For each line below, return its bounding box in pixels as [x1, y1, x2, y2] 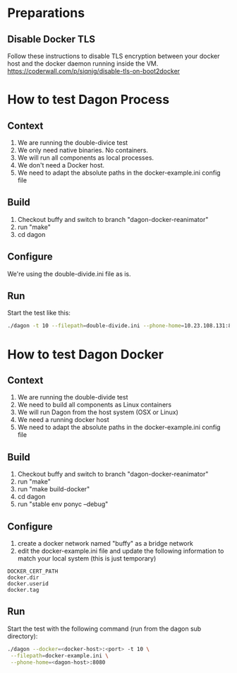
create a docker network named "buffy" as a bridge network [17, 539, 194, 547]
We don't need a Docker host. [17, 161, 104, 169]
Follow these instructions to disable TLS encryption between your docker [7, 52, 220, 60]
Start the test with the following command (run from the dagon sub [7, 624, 202, 633]
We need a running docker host [17, 416, 109, 424]
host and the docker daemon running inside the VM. [7, 59, 159, 68]
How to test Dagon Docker [7, 346, 164, 362]
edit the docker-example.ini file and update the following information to [17, 546, 224, 555]
